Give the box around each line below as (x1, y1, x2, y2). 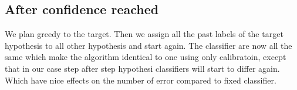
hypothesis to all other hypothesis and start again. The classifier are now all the (5, 39, 292, 51)
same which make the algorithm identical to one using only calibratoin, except (5, 51, 286, 63)
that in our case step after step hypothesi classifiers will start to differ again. (5, 62, 280, 74)
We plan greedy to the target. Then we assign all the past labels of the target (5, 28, 283, 40)
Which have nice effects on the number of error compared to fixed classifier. (5, 74, 276, 86)
